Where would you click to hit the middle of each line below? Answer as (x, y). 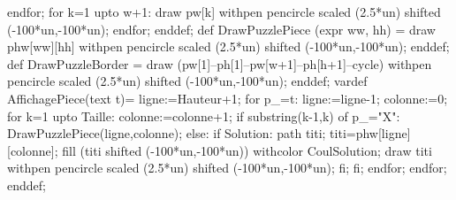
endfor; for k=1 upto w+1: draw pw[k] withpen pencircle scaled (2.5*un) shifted (224, 12)
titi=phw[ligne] (370, 133)
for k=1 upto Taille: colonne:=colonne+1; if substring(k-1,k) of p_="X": (204, 115)
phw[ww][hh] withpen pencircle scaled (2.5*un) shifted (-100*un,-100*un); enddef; (228, 46)
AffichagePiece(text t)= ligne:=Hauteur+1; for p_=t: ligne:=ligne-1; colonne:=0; (228, 98)
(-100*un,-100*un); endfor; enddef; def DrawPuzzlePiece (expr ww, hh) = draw (221, 29)
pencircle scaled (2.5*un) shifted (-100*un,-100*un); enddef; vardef (187, 81)
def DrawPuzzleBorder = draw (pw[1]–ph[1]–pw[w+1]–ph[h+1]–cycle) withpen (220, 63)
